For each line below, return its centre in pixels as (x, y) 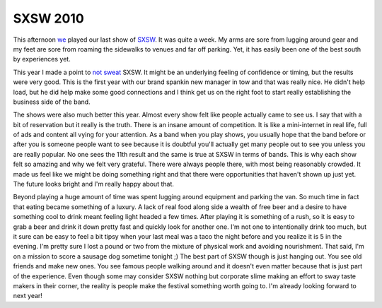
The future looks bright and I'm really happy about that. (94, 184)
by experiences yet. (42, 59)
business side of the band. (52, 102)
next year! (28, 296)
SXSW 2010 (48, 18)
